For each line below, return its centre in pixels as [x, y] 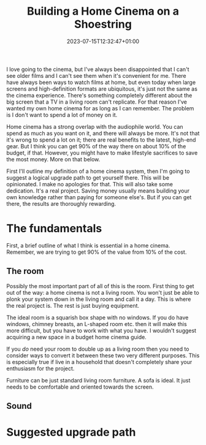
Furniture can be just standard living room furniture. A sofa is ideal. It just [98, 380]
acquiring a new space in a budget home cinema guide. [77, 337]
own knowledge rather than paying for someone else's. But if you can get [99, 197]
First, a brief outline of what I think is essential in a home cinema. [88, 245]
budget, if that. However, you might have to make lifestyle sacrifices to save [102, 153]
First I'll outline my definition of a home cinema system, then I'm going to [98, 171]
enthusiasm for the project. [40, 368]
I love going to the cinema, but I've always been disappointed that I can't [98, 69]
